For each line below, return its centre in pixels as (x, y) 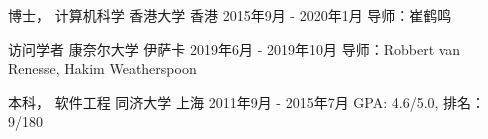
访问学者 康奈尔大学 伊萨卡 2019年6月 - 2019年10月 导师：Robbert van (234, 48)
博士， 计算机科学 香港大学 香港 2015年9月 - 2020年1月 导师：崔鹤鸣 (230, 15)
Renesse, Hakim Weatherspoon (102, 68)
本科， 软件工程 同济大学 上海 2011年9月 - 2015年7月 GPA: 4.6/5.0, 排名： (247, 101)
